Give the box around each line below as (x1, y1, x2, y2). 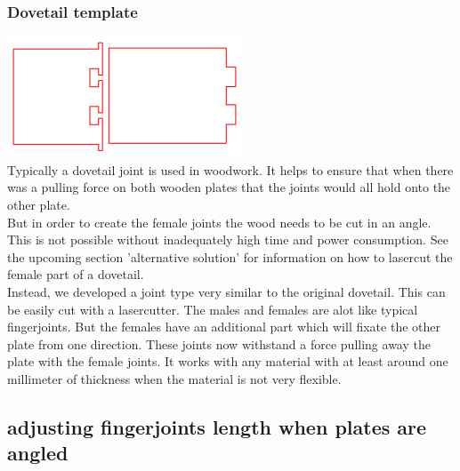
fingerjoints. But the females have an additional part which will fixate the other (7, 317, 440, 336)
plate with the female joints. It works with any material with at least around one (7, 352, 448, 371)
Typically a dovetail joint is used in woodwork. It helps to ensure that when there (7, 160, 454, 179)
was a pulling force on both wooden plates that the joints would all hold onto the (7, 178, 451, 196)
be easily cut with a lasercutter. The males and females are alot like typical (7, 299, 418, 318)
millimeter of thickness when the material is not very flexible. (7, 369, 342, 387)
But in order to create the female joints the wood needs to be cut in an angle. (7, 212, 432, 231)
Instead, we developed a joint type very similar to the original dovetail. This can (7, 282, 446, 300)
